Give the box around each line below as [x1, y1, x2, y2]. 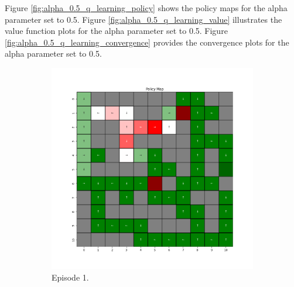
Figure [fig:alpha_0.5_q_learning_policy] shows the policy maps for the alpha [5, 2, 288, 13]
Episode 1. [52, 271, 89, 283]
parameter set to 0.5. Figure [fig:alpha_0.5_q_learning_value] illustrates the [5, 13, 282, 25]
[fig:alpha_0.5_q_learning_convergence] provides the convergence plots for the [5, 36, 289, 48]
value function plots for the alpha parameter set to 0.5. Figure [5, 25, 228, 37]
